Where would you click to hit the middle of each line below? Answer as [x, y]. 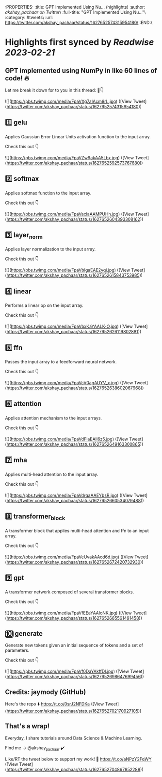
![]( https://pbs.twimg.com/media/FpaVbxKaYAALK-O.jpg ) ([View [69, 326]
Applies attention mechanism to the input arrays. [54, 418]
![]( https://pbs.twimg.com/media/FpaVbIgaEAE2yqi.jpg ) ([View [67, 270]
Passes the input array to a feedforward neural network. [61, 362]
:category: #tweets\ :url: [29, 17]
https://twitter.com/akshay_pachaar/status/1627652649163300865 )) [75, 444]
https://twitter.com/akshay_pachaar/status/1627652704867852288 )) [75, 769]
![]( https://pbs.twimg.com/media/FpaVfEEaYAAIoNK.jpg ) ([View [68, 613]
